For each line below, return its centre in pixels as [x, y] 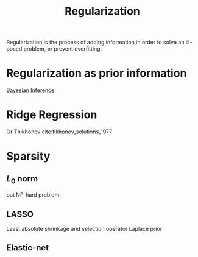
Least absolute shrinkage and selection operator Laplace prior [84, 229]
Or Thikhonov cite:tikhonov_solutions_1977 [59, 132]
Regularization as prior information [97, 73]
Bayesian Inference [30, 90]
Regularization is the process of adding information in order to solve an [95, 42]
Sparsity [28, 156]
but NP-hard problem [33, 195]
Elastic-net [28, 248]
